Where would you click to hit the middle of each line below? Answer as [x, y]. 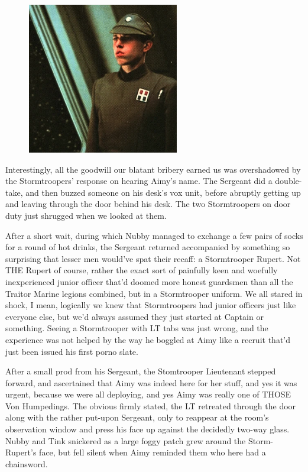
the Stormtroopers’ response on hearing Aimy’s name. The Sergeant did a [139, 181]
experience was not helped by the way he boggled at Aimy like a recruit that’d [148, 339]
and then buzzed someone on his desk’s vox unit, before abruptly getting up [163, 192]
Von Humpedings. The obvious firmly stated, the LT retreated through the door [151, 405]
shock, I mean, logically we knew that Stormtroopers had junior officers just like [151, 305]
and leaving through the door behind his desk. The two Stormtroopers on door [148, 204]
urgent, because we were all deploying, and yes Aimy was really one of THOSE [148, 394]
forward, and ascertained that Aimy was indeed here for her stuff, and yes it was [151, 382]
